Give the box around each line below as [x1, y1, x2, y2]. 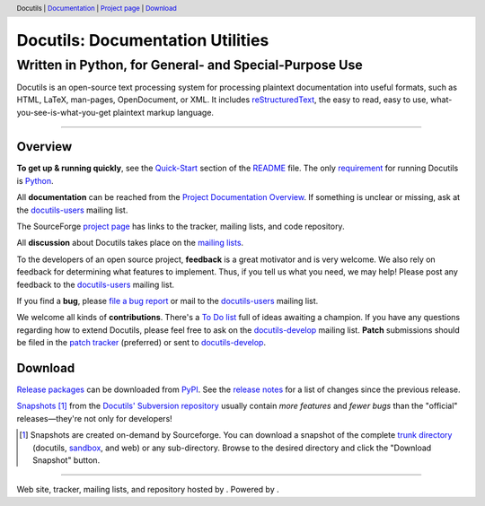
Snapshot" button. [32, 454, 101, 466]
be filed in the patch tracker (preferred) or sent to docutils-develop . [16, 337, 267, 348]
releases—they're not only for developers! [16, 413, 172, 423]
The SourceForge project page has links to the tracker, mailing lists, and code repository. [16, 221, 345, 231]
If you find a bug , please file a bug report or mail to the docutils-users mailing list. [16, 295, 319, 306]
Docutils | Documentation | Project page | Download [16, 4, 177, 13]
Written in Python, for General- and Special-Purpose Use [16, 57, 363, 73]
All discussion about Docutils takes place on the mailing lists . [16, 238, 244, 249]
